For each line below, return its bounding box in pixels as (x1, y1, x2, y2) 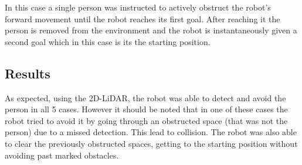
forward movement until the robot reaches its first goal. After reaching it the (5, 12, 280, 25)
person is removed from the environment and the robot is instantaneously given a (5, 24, 297, 36)
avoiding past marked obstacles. (5, 149, 119, 161)
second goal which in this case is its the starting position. (5, 35, 211, 47)
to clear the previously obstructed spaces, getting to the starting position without (5, 137, 298, 149)
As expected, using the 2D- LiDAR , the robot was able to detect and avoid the (5, 91, 286, 104)
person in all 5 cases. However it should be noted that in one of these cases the (5, 103, 288, 115)
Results (5, 64, 50, 82)
